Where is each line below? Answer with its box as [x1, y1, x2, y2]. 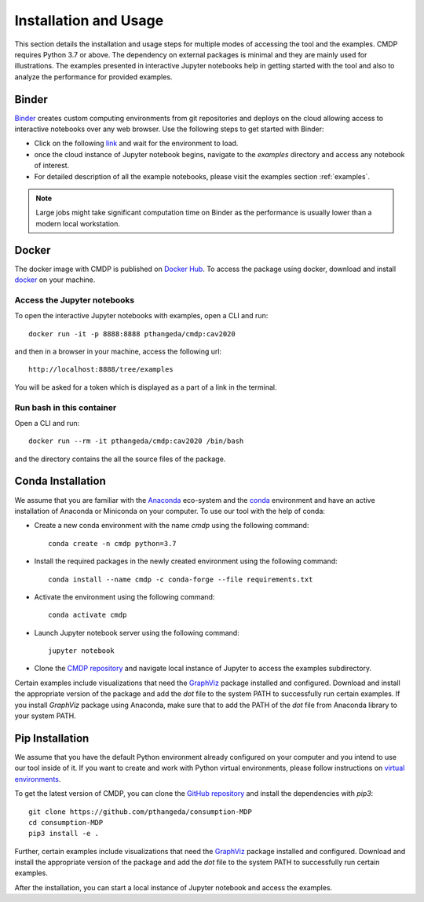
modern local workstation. [35, 218, 121, 228]
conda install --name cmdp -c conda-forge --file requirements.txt [48, 574, 313, 584]
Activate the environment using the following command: [34, 592, 215, 601]
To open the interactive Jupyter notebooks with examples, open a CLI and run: [14, 311, 269, 321]
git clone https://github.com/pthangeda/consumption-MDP [28, 807, 253, 816]
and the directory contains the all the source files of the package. [14, 454, 226, 464]
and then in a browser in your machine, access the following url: [14, 346, 222, 356]
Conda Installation [14, 475, 106, 488]
